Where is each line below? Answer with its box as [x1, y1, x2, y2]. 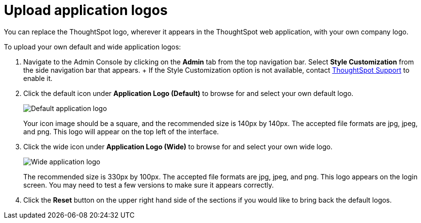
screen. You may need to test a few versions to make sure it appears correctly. [23, 180, 274, 189]
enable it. [23, 74, 53, 82]
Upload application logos [4, 2, 168, 18]
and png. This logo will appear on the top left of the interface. [23, 127, 219, 136]
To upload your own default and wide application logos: [4, 42, 181, 51]
